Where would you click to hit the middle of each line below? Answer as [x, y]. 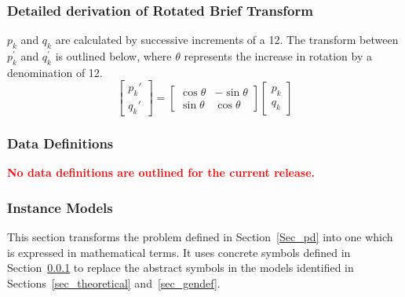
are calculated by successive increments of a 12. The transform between [227, 40]
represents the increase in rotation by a [278, 56]
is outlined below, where [113, 56]
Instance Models [60, 207]
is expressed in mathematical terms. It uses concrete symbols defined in [179, 252]
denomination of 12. [55, 72]
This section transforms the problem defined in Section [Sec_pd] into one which [200, 237]
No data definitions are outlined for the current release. [161, 172]
